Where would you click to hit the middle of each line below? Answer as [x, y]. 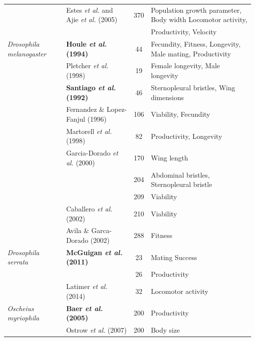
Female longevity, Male [185, 66]
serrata [18, 262]
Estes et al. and [89, 10]
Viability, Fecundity [180, 114]
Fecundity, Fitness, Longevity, [196, 44]
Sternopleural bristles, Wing [193, 87]
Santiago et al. [91, 87]
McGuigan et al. [94, 252]
